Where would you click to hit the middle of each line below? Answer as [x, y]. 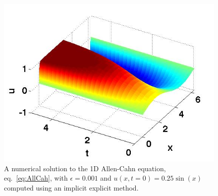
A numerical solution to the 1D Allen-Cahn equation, [85, 168]
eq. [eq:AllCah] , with [36, 178]
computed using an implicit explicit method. [71, 188]
